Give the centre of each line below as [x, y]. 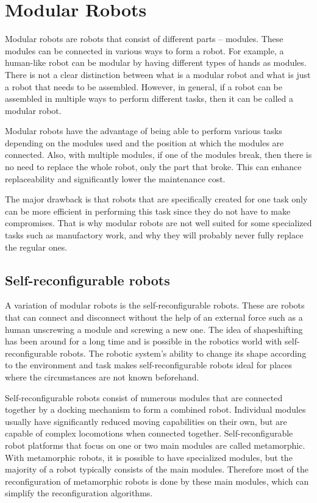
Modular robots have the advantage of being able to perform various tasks [144, 131]
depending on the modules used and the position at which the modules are [144, 142]
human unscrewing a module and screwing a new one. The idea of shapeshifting [154, 329]
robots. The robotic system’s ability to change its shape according [183, 353]
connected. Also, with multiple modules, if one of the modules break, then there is [158, 155]
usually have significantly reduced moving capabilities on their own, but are [146, 421]
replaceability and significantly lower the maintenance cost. [115, 178]
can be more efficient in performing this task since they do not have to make [148, 211]
